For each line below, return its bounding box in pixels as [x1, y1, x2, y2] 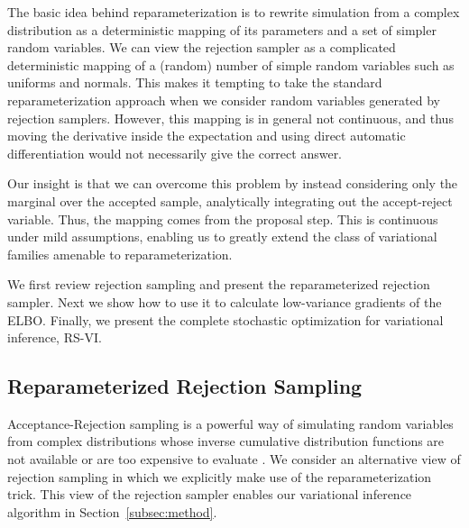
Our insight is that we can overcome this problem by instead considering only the [7, 174, 458, 193]
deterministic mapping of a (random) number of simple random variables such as [7, 55, 455, 74]
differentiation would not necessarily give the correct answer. [7, 143, 343, 162]
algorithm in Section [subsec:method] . [7, 502, 217, 521]
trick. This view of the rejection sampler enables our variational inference [7, 485, 412, 504]
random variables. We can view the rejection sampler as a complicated [7, 38, 396, 57]
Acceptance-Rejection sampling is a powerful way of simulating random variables [7, 414, 454, 432]
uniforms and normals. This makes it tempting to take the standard [7, 73, 382, 92]
